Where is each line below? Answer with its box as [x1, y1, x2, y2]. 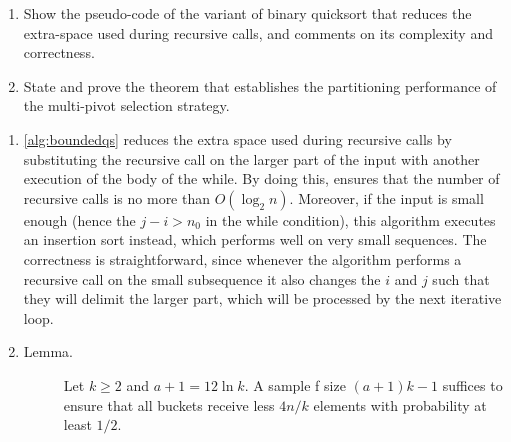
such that [432, 268, 490, 289]
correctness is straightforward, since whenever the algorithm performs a [23, 248, 462, 269]
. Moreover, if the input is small [289, 187, 484, 208]
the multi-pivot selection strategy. [23, 95, 230, 116]
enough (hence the [23, 209, 136, 230]
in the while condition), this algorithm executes [205, 209, 496, 230]
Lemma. [23, 341, 73, 362]
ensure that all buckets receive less [63, 394, 275, 415]
